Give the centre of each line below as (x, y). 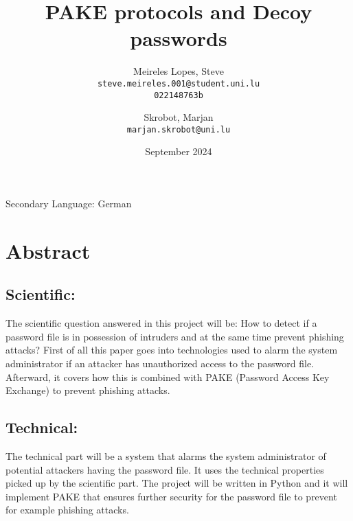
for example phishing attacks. (67, 510)
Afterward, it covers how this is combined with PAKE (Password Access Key (168, 377)
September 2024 (179, 151)
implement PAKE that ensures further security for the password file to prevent (171, 496)
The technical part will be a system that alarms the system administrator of (166, 456)
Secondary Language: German (69, 204)
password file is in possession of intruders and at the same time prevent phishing (175, 336)
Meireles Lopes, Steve (179, 71)
